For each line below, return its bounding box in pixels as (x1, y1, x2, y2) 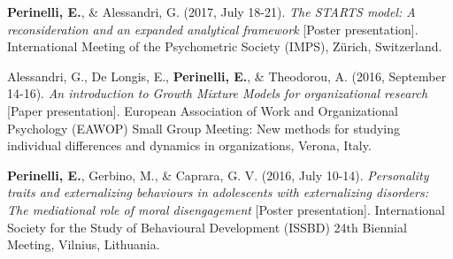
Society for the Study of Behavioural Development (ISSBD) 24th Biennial (7, 217, 407, 236)
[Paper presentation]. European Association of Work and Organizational (7, 101, 398, 119)
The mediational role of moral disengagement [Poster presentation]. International (7, 200, 445, 218)
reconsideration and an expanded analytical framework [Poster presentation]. (7, 19, 418, 38)
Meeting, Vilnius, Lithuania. (7, 235, 160, 254)
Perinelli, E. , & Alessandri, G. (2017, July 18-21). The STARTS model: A (7, 3, 416, 20)
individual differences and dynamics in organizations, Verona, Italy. (7, 136, 372, 155)
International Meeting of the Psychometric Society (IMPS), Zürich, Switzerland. (7, 37, 442, 56)
